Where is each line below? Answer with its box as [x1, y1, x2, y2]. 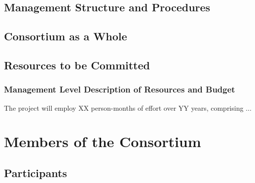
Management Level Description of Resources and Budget [4, 83, 235, 95]
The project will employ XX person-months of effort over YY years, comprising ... [4, 102, 252, 113]
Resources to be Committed [4, 57, 150, 72]
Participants [4, 165, 67, 180]
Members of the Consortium [4, 131, 201, 152]
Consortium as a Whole [4, 29, 127, 44]
